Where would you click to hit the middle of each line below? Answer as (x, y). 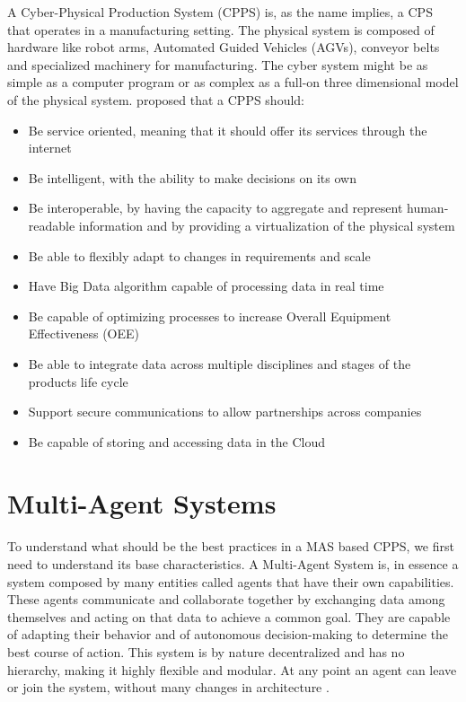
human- (428, 208)
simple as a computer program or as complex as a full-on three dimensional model (233, 82)
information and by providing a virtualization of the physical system (267, 225)
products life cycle (78, 381)
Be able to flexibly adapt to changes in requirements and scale (199, 255)
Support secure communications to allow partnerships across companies (225, 412)
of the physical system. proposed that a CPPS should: (156, 99)
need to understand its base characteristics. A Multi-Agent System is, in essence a (233, 564)
